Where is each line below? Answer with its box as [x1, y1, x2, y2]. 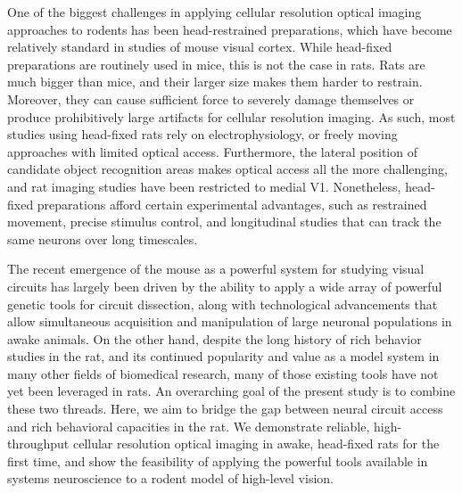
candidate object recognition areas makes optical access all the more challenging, [7, 160, 448, 178]
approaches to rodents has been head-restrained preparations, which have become [7, 20, 452, 38]
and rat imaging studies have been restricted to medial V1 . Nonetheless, [7, 177, 401, 195]
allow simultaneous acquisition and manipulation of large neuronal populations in [7, 312, 452, 331]
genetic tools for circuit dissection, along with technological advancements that [7, 294, 438, 313]
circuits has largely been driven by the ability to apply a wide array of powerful [7, 276, 442, 295]
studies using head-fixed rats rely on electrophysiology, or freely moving [7, 125, 398, 144]
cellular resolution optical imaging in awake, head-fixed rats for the [72, 434, 440, 453]
